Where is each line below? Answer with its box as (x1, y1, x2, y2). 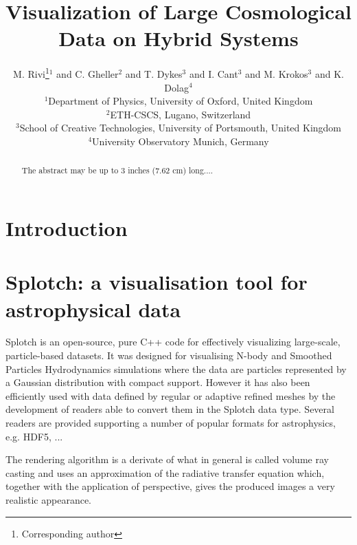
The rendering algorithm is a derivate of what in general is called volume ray (5, 452, 329, 467)
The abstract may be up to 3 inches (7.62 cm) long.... (21, 164, 214, 176)
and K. (314, 66, 344, 81)
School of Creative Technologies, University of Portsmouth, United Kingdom (19, 120, 342, 135)
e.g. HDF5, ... (5, 429, 63, 443)
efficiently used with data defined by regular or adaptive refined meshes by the (5, 388, 336, 403)
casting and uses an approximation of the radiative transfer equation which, (5, 465, 325, 480)
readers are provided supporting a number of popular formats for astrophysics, (5, 416, 336, 430)
